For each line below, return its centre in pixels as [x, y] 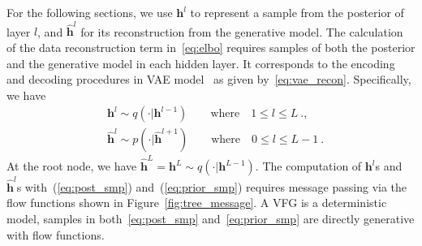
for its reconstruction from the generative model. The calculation [242, 31]
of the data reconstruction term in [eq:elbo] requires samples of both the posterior [211, 47]
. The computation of [308, 166]
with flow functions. [56, 234]
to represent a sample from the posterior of [297, 12]
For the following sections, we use [90, 12]
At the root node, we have [72, 166]
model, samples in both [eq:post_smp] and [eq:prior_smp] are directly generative [211, 218]
